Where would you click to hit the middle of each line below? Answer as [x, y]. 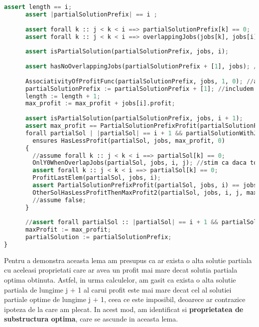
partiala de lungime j [36, 289]
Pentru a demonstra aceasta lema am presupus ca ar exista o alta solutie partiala [128, 260]
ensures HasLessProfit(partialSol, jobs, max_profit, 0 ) [129, 141]
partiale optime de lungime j [47, 299]
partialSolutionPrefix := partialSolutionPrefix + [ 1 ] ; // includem [139, 89]
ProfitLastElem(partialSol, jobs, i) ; [97, 178]
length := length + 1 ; [63, 96]
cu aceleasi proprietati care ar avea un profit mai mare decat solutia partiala [121, 270]
